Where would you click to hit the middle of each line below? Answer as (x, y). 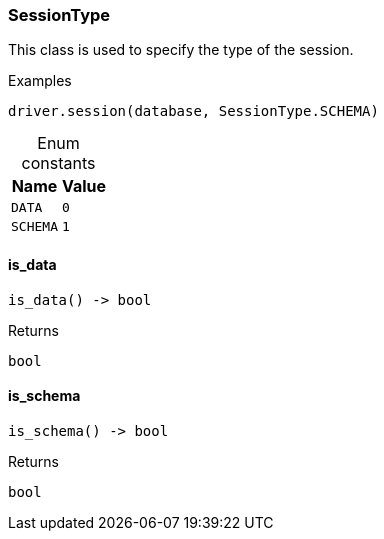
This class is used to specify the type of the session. (181, 50)
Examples (40, 81)
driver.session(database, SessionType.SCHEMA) (193, 111)
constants (58, 163)
